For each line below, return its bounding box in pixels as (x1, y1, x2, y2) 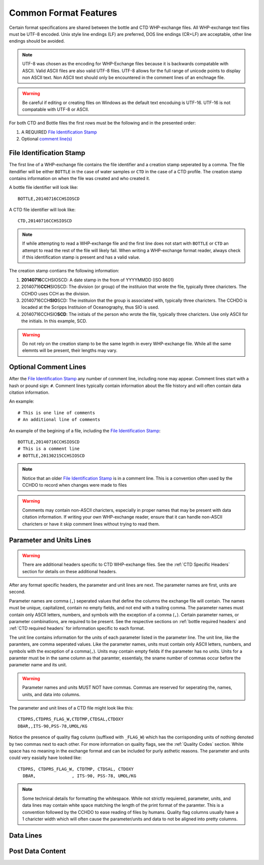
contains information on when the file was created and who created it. (9, 175, 150, 181)
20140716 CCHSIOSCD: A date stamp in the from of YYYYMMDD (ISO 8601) (21, 277, 174, 283)
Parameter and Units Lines (9, 536, 91, 545)
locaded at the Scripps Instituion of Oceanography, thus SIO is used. (21, 304, 159, 310)
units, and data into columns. (22, 691, 81, 697)
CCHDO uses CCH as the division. (21, 290, 90, 296)
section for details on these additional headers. (22, 568, 117, 574)
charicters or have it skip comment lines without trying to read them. (22, 521, 160, 527)
